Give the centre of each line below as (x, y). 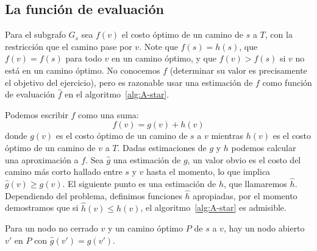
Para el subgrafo (35, 34)
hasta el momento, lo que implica (208, 171)
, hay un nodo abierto (264, 228)
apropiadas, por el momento (245, 195)
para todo (84, 58)
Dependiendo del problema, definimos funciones (94, 195)
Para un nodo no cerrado (52, 228)
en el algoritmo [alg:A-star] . (117, 94)
